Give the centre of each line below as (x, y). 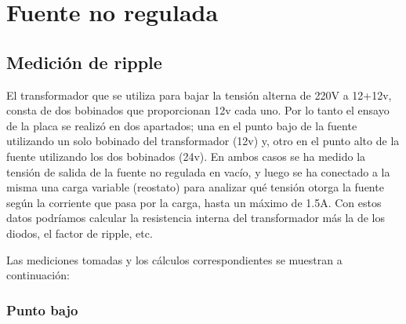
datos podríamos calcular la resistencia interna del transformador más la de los (196, 218)
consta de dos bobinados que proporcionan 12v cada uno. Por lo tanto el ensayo (198, 110)
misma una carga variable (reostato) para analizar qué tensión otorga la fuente (195, 187)
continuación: (38, 275)
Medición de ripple (84, 62)
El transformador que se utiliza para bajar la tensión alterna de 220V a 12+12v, (199, 95)
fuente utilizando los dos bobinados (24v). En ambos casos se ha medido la (186, 156)
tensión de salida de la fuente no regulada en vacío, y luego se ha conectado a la (198, 171)
